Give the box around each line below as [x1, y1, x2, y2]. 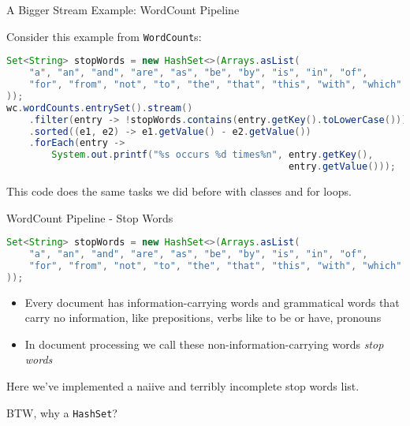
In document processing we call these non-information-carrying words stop [24, 335, 384, 352]
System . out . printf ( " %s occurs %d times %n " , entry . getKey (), [51, 149, 374, 161]
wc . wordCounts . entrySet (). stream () [6, 102, 193, 114]
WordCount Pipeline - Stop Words [6, 209, 173, 226]
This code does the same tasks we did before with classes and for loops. [6, 183, 352, 199]
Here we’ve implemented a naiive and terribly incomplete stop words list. [6, 378, 360, 394]
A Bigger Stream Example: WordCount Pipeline [6, 2, 240, 17]
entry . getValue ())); [288, 161, 396, 173]
